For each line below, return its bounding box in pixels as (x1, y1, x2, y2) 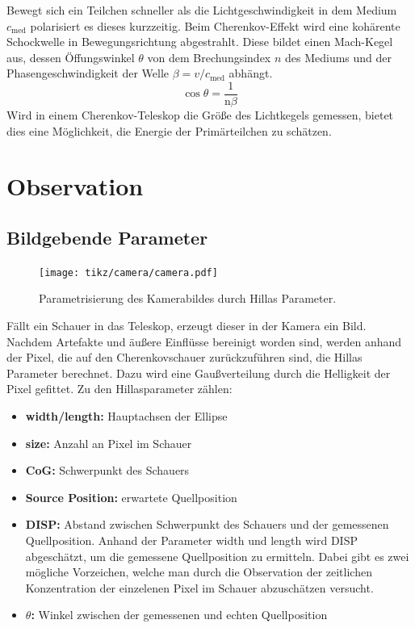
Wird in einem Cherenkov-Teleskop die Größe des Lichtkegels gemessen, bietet (6, 107, 394, 124)
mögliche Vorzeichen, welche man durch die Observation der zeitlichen (25, 563, 372, 580)
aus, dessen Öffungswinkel (6, 48, 135, 65)
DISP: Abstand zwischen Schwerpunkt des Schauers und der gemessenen (25, 516, 389, 533)
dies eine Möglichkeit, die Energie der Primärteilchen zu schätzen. (6, 122, 332, 139)
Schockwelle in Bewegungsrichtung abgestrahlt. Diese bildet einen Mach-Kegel (6, 33, 393, 50)
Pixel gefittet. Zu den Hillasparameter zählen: (6, 380, 233, 397)
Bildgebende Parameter (6, 224, 208, 249)
